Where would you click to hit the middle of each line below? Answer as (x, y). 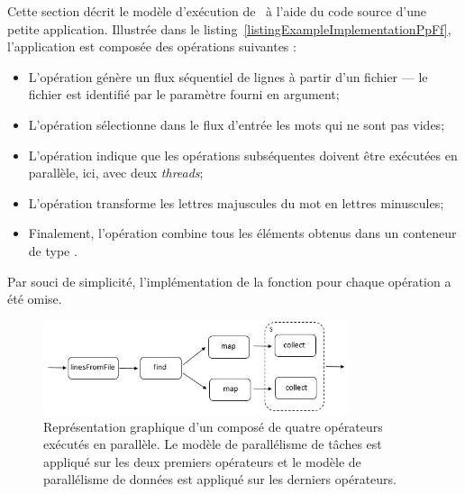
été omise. (35, 299)
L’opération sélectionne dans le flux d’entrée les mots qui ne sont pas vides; (237, 124)
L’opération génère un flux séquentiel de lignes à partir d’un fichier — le (228, 76)
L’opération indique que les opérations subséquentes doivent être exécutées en (243, 155)
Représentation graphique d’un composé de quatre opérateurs (213, 426)
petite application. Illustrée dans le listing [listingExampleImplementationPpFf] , (229, 28)
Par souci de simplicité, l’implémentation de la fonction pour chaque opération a (229, 281)
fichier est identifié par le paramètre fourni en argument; (184, 94)
